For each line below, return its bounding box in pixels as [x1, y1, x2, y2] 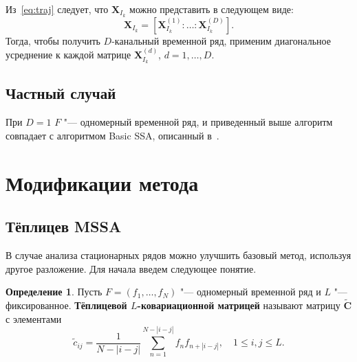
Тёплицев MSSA [6, 216, 122, 237]
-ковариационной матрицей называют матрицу [137, 298, 340, 313]
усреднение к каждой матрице [6, 47, 131, 62]
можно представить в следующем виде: [129, 2, 294, 16]
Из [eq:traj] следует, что [6, 2, 109, 16]
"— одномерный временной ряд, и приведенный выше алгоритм [63, 115, 333, 129]
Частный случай [6, 82, 116, 104]
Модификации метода [6, 168, 199, 196]
